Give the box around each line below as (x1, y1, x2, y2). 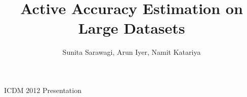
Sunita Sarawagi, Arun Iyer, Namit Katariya (62, 47, 201, 57)
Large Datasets (78, 18, 185, 38)
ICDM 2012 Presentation (4, 84, 81, 95)
